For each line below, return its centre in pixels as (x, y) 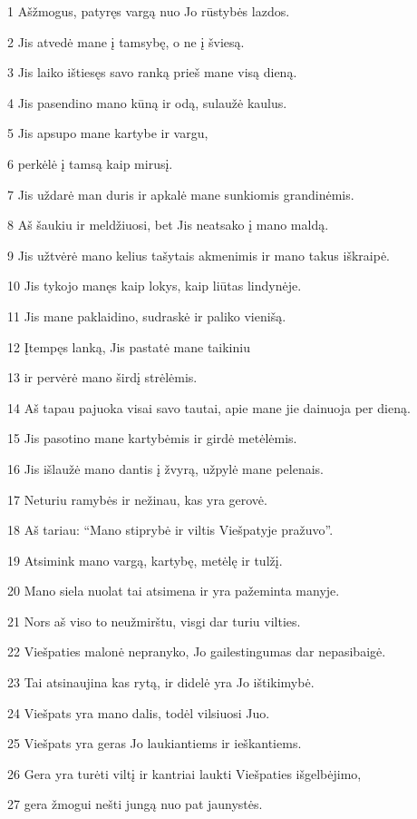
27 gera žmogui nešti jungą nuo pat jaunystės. (135, 804)
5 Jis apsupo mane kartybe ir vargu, (108, 133)
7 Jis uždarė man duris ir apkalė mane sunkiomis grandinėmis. (181, 194)
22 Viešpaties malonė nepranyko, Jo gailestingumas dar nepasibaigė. (197, 651)
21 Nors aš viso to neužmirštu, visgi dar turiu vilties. (154, 621)
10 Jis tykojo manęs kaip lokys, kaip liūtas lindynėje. (155, 286)
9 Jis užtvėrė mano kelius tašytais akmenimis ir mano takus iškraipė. (199, 255)
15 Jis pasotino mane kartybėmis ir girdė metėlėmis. (152, 438)
